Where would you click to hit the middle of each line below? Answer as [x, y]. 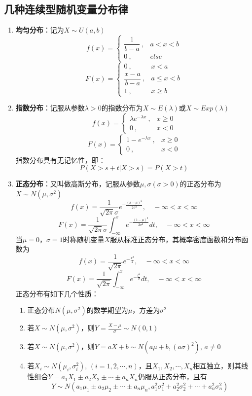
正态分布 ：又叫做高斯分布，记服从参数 [78, 184]
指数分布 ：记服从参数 [50, 108]
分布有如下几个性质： [64, 293]
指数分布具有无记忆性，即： [60, 160]
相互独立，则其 [217, 366]
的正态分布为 [200, 184]
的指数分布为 [122, 108]
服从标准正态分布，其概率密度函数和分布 [176, 239]
